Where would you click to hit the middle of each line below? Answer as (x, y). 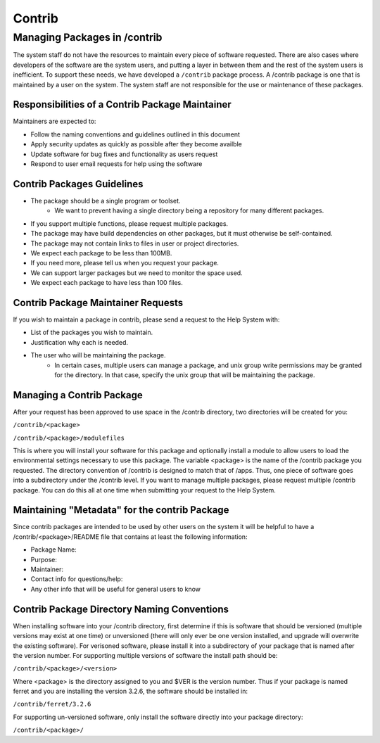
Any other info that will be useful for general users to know (115, 589)
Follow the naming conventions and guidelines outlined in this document (135, 134)
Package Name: (53, 550)
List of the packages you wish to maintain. (92, 332)
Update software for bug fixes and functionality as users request (124, 154)
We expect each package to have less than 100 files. (107, 283)
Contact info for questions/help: (77, 579)
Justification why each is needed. (80, 342)
